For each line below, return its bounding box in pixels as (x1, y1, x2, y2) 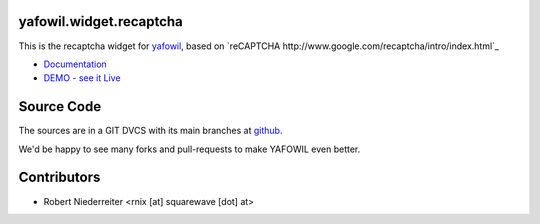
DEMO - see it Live (43, 72, 121, 84)
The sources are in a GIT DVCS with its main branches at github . (18, 125, 283, 137)
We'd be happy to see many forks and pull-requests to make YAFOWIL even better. (18, 143, 361, 155)
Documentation (43, 58, 107, 70)
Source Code (18, 98, 102, 115)
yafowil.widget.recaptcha (18, 13, 184, 30)
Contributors (18, 169, 101, 186)
